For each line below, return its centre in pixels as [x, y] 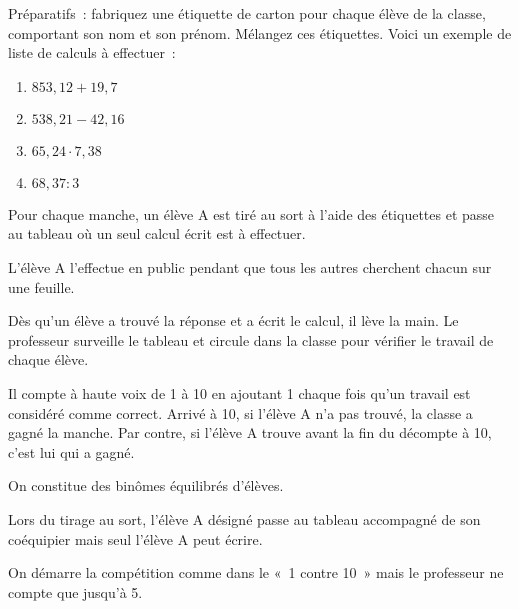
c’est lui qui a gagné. [71, 451]
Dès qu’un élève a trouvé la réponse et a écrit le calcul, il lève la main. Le [233, 320]
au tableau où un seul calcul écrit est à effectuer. [157, 233]
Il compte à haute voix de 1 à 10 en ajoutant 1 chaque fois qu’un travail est [239, 392]
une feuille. [41, 286]
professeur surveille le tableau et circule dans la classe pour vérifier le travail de [251, 339]
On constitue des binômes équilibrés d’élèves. [146, 485]
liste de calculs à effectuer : [92, 52]
